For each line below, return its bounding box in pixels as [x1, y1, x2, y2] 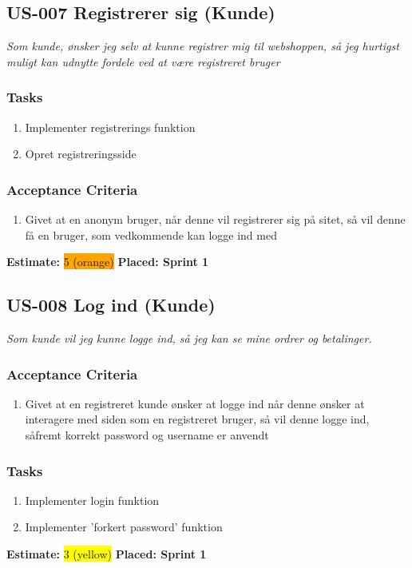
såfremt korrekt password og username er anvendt [25, 427, 269, 443]
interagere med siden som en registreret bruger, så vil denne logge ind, [25, 411, 370, 427]
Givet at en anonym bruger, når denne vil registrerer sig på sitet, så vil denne [25, 211, 406, 228]
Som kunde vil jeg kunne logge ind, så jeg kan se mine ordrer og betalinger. [6, 330, 372, 346]
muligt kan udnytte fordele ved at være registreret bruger [6, 53, 280, 70]
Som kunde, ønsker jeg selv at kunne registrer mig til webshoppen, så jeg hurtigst [6, 38, 399, 54]
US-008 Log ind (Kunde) [6, 292, 216, 317]
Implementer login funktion [25, 491, 160, 508]
